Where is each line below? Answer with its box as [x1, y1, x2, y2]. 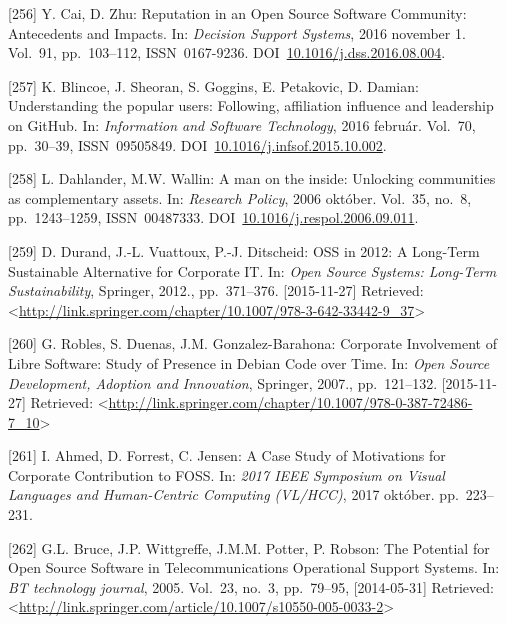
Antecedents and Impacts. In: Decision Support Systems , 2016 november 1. [8, 22, 466, 43]
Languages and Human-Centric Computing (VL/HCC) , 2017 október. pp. [8, 484, 459, 505]
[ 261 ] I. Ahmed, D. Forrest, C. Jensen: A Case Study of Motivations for [8, 445, 446, 466]
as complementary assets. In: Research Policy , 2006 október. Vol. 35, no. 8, [8, 187, 472, 208]
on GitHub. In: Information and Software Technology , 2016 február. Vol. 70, [8, 114, 476, 135]
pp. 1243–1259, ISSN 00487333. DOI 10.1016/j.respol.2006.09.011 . [8, 207, 419, 228]
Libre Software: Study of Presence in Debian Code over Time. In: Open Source [8, 352, 490, 373]
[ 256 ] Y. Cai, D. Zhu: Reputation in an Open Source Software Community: [8, 3, 467, 23]
